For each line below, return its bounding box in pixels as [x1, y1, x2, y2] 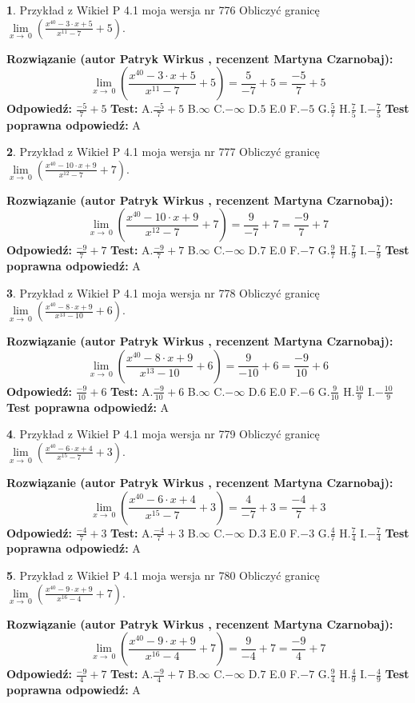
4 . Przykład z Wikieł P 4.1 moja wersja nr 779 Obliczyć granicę [6, 425, 320, 442]
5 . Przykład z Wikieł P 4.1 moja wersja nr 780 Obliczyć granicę [6, 566, 320, 583]
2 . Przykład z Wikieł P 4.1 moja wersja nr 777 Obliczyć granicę [6, 143, 320, 160]
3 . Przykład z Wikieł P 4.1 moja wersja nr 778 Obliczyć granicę [6, 284, 320, 301]
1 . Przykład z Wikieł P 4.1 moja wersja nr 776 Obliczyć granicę [6, 2, 320, 18]
